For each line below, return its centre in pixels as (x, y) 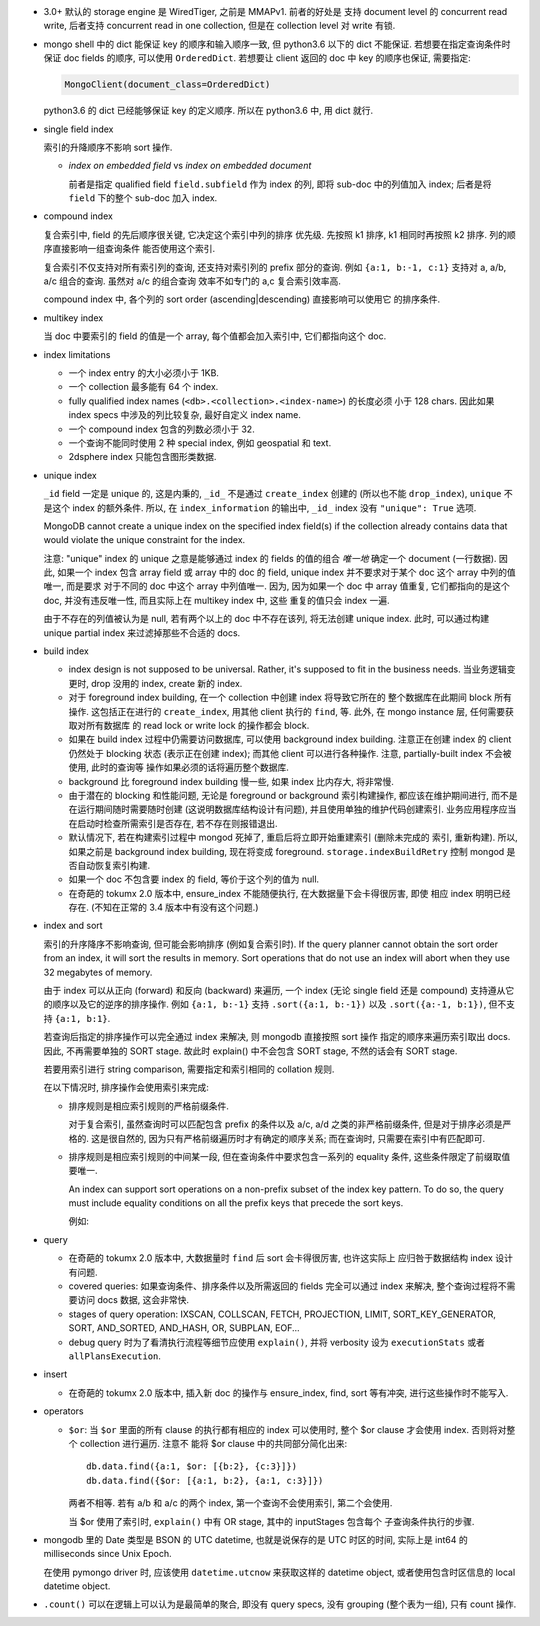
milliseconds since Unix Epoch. (107, 1554)
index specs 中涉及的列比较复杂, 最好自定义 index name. (185, 415)
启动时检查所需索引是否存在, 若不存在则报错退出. (177, 823)
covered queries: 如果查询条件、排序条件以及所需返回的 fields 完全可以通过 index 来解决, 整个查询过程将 (283, 1286)
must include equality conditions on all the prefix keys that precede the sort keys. (236, 1203)
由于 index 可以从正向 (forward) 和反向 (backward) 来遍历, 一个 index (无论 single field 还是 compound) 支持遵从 (274, 991)
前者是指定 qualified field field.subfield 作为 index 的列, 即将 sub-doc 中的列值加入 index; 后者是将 (280, 184)
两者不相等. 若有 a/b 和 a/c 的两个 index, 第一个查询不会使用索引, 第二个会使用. (230, 1503)
